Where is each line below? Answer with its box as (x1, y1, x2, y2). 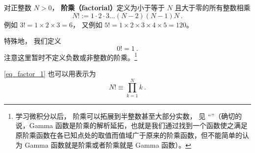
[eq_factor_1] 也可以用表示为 (4, 68, 96, 79)
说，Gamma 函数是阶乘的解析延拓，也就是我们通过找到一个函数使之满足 (15, 120, 248, 131)
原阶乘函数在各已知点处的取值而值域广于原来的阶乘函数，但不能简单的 (15, 130, 242, 140)
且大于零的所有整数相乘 (175, 2, 251, 12)
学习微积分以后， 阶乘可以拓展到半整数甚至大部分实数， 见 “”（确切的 (15, 110, 242, 121)
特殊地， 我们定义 (4, 36, 61, 46)
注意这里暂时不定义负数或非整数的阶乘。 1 (4, 50, 137, 62)
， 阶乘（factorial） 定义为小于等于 (51, 2, 165, 12)
